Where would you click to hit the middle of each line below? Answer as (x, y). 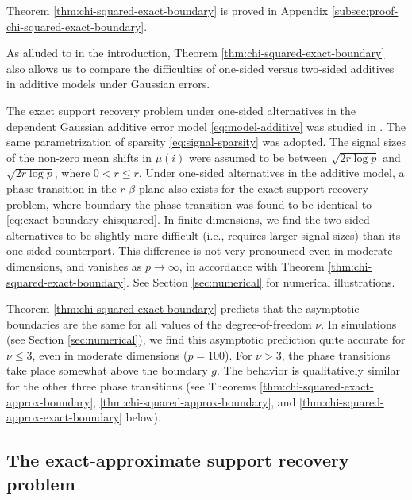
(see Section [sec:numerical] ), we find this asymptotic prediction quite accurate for (206, 339)
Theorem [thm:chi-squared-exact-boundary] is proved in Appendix (167, 10)
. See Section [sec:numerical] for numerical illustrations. (261, 281)
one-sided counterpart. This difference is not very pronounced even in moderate (200, 250)
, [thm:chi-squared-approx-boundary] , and (194, 401)
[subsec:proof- (365, 10)
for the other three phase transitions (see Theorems (131, 386)
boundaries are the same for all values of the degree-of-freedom (159, 323)
